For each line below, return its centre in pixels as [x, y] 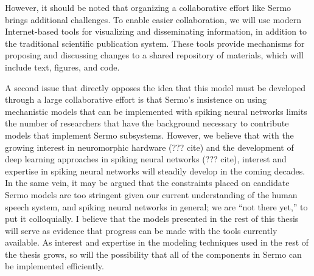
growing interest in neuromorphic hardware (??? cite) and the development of [149, 147]
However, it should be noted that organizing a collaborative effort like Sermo [148, 7]
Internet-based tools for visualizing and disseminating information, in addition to [156, 31]
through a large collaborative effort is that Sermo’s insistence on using [136, 99]
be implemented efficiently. [54, 266]
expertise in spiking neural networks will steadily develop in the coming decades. [155, 171]
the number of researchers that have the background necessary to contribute [147, 123]
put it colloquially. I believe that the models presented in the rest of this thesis [152, 219]
